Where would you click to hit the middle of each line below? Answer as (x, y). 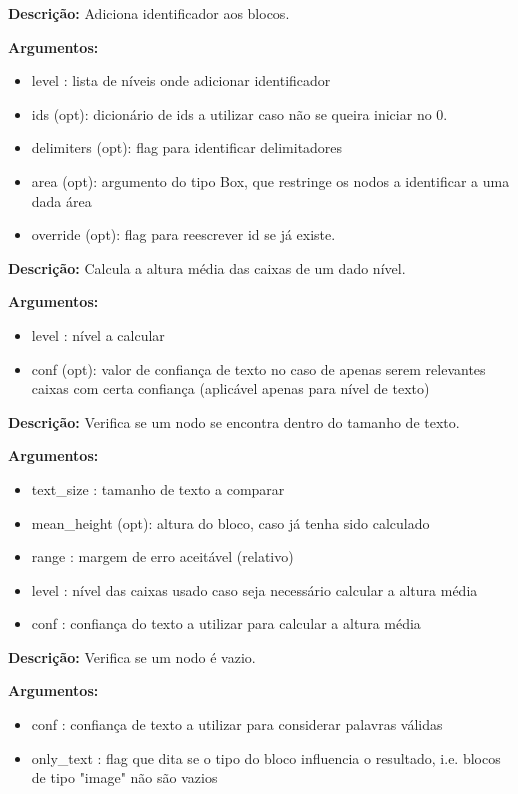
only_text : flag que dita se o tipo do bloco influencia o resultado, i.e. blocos (266, 757)
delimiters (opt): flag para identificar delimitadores (187, 147)
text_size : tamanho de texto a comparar (158, 488)
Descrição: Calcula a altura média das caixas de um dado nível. (207, 267)
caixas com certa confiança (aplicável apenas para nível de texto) (230, 388)
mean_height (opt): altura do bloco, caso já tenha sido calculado (230, 522)
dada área (61, 200)
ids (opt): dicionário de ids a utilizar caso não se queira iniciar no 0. (239, 113)
